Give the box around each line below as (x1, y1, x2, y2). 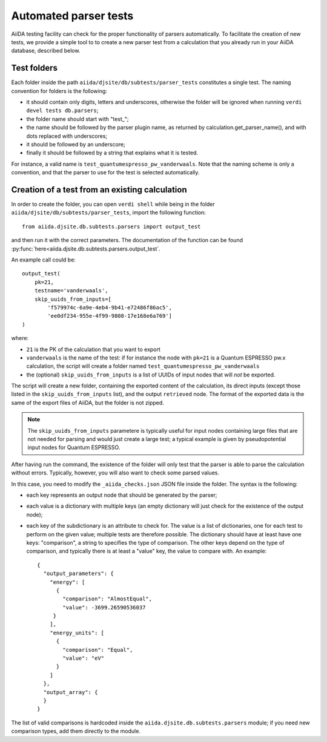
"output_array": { (43, 689, 98, 695)
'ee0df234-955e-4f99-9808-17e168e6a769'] (47, 312, 173, 320)
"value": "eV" (62, 655, 105, 662)
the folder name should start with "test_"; (26, 115, 129, 122)
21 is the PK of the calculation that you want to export (26, 346, 160, 353)
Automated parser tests (11, 9, 134, 22)
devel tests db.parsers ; (26, 107, 99, 114)
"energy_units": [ (49, 629, 105, 636)
